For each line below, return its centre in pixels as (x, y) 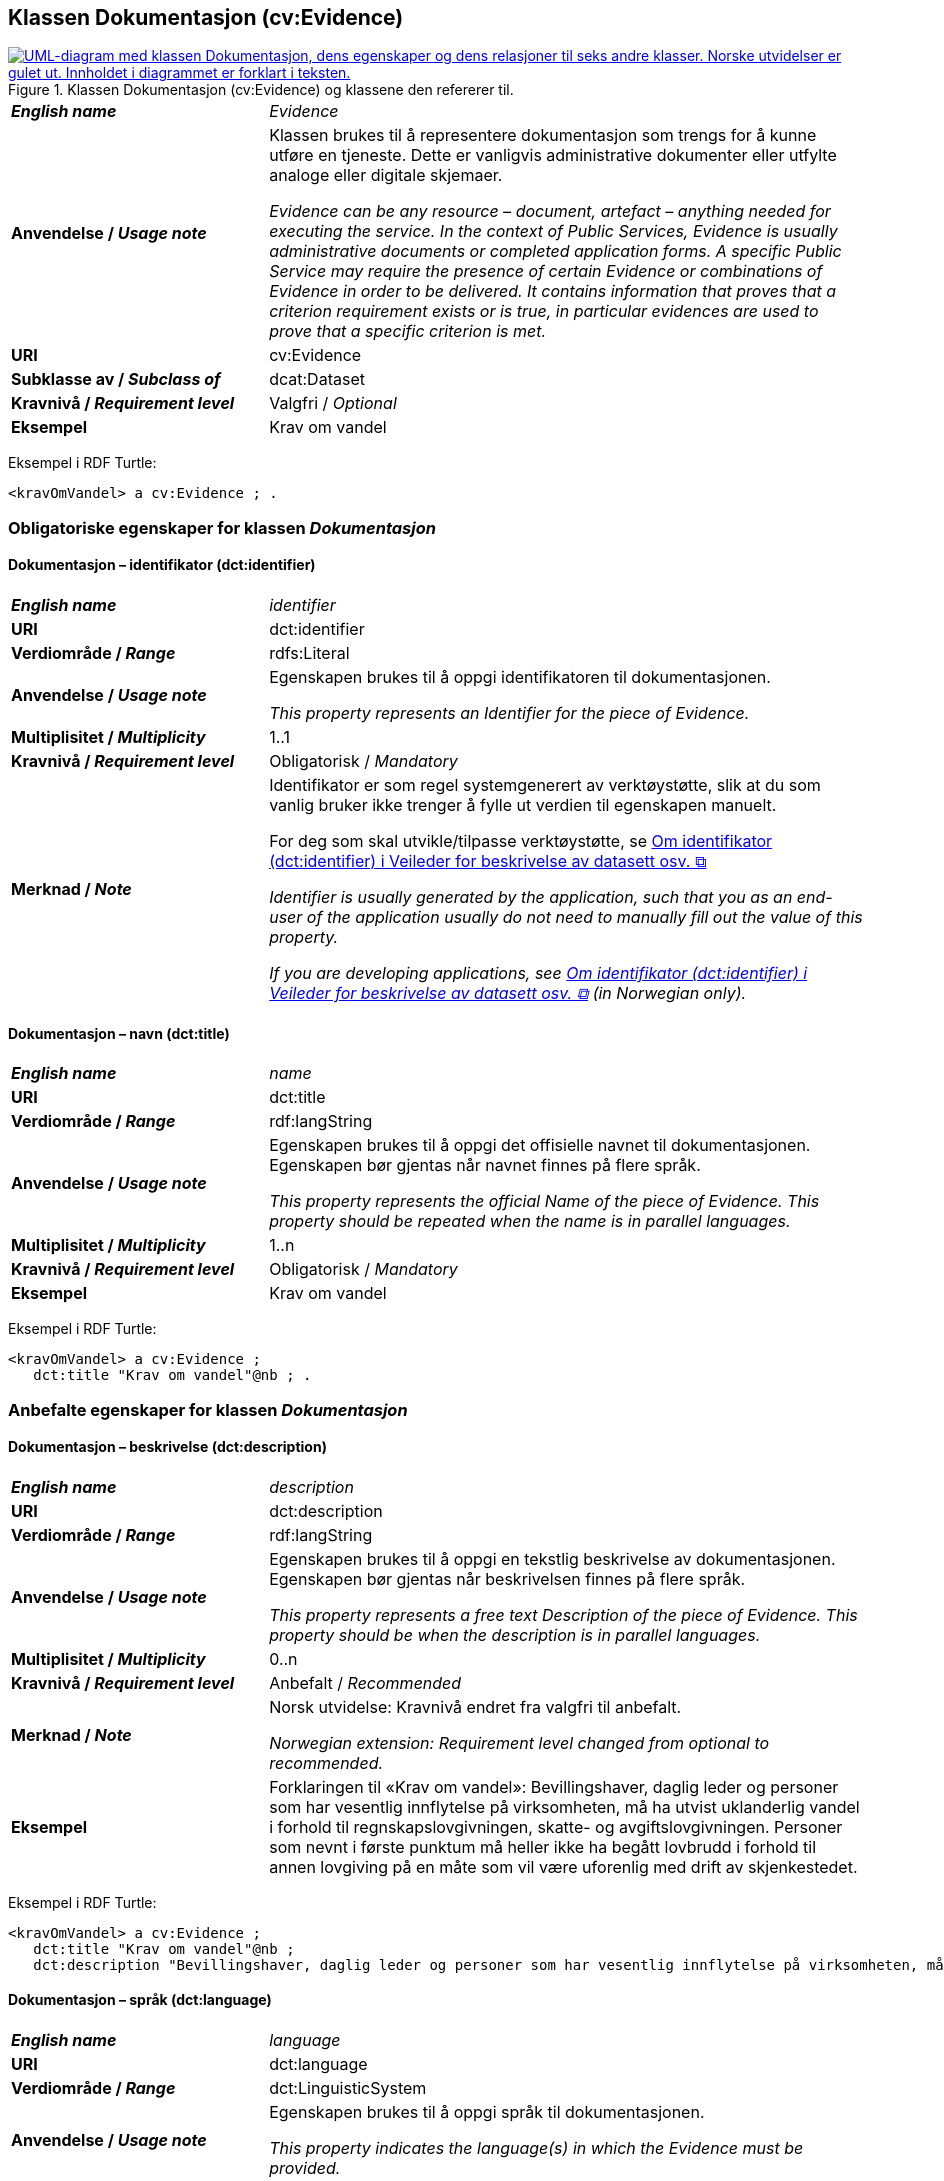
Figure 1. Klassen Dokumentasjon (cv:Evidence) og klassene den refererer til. (261, 90)
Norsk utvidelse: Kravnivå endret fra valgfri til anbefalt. (475, 1706)
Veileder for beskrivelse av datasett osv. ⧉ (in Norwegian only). (508, 993)
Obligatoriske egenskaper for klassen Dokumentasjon (222, 527)
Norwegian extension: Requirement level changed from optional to (519, 1742)
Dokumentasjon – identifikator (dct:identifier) (162, 565)
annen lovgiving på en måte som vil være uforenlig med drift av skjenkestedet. (563, 1866)
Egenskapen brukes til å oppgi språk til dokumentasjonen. (487, 2112)
